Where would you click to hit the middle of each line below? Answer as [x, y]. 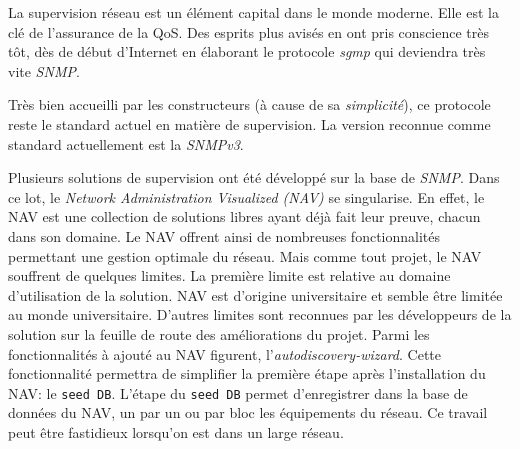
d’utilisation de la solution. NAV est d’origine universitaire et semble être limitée [255, 294]
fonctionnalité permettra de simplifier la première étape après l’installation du [247, 373]
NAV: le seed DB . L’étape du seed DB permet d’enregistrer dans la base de [238, 392]
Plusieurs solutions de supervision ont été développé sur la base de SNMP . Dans [254, 177]
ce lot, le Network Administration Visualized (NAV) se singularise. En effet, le [246, 196]
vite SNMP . [44, 70]
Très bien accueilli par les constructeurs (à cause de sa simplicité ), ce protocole [249, 104]
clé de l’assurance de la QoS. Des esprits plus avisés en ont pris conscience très [248, 31]
